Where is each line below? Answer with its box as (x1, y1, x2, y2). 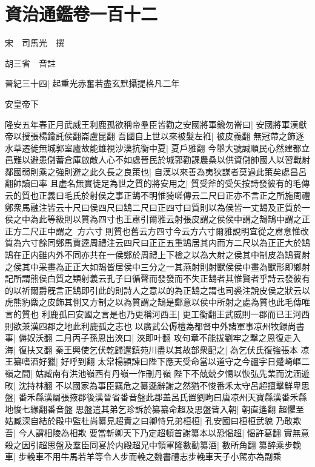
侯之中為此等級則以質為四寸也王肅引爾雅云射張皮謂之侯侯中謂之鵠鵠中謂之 (5, 213, 302, 225)
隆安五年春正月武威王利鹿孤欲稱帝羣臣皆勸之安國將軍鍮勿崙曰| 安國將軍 (5, 118, 290, 130)
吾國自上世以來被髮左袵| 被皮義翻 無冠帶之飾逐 (118, 130, 304, 142)
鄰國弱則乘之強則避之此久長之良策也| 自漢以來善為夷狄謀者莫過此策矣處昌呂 (5, 165, 307, 177)
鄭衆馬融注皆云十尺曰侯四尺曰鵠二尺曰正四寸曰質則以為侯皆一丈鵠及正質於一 (5, 200, 310, 213)
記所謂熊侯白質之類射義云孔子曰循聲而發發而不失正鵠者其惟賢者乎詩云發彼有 (5, 272, 310, 285)
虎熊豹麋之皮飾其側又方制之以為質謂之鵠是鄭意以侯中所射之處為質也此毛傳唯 (5, 296, 310, 308)
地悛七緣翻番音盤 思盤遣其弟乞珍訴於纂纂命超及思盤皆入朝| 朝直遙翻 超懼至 (5, 402, 304, 415)
